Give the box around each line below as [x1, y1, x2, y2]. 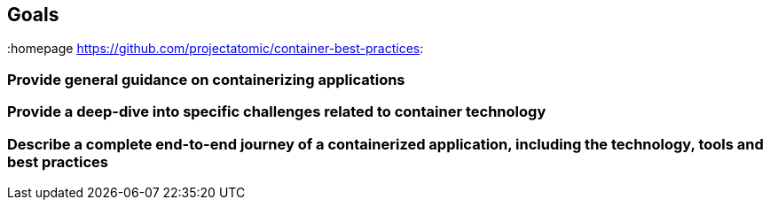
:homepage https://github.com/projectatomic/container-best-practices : [7, 41, 424, 57]
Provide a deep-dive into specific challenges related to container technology [7, 103, 546, 121]
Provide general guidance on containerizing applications [7, 70, 405, 88]
